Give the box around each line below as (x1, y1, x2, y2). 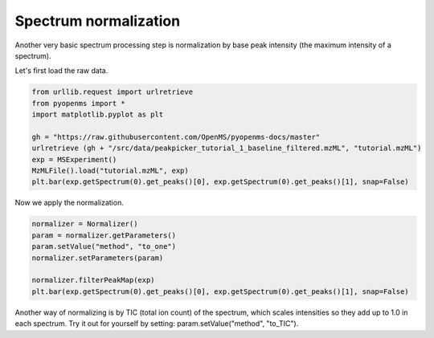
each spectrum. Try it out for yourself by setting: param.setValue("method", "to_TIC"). (14, 319, 299, 328)
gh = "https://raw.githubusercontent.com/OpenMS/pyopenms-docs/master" (31, 132, 321, 141)
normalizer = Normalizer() (31, 219, 138, 229)
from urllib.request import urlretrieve (31, 88, 193, 96)
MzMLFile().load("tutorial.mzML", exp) (31, 166, 189, 176)
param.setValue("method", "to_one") (31, 242, 177, 251)
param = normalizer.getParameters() (31, 230, 177, 240)
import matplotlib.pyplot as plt (31, 110, 164, 120)
